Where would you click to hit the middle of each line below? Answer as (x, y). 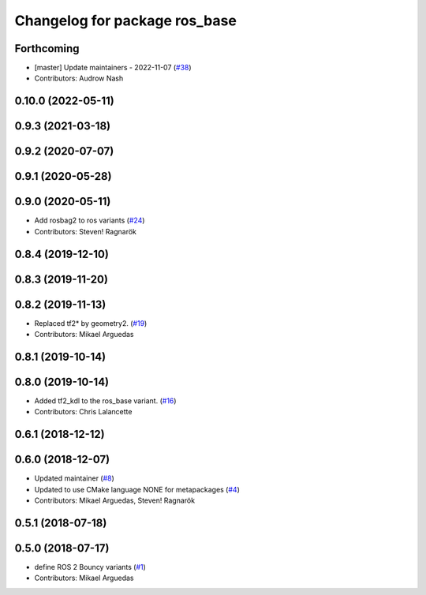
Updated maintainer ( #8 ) (74, 478)
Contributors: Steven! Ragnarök (86, 231)
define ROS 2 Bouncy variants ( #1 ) (90, 567)
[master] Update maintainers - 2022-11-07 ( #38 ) (113, 68)
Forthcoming (47, 49)
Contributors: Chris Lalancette (83, 412)
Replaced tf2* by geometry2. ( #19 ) (91, 323)
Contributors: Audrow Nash (79, 78)
